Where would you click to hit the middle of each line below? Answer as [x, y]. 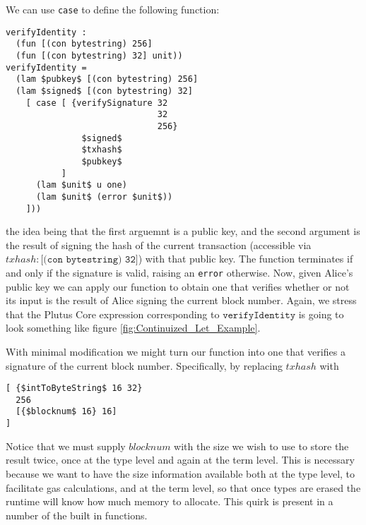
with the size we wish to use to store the [261, 446]
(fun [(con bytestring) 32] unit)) [99, 55]
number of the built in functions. [77, 515]
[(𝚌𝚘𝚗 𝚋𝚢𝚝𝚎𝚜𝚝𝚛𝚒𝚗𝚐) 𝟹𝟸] [89, 260]
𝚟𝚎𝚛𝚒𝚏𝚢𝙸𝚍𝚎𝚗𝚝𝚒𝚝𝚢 [259, 315]
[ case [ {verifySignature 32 [97, 103]
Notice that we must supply [66, 446]
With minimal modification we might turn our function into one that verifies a [176, 351]
